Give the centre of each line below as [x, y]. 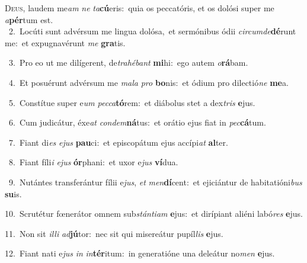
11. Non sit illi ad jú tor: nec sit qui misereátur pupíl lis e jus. [114, 233]
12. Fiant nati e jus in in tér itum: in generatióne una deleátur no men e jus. [140, 253]
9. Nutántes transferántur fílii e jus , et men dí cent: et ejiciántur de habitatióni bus [155, 182]
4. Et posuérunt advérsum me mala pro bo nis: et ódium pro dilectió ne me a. [148, 82]
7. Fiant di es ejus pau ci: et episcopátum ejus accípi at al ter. [118, 142]
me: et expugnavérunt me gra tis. [65, 42]
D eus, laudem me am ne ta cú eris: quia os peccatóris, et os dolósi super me [140, 8]
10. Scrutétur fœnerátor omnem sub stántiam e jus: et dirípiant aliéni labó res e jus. [154, 214]
